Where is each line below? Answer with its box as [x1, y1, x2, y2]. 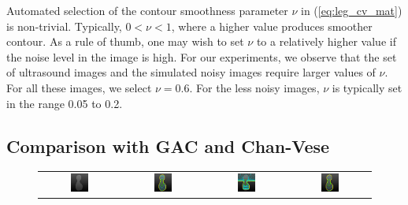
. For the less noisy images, [189, 79, 320, 95]
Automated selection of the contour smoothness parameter [6, 2, 288, 18]
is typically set [332, 79, 402, 95]
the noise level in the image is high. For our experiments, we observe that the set [6, 48, 397, 65]
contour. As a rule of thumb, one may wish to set [6, 33, 244, 50]
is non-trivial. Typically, [6, 17, 122, 34]
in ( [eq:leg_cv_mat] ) [301, 2, 402, 18]
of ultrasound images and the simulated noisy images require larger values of [6, 64, 376, 80]
